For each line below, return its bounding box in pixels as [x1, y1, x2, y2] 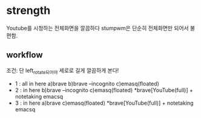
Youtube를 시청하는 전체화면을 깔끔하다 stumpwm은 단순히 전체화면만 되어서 [6, 24, 189, 31]
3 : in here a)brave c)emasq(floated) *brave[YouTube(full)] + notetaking [15, 99, 194, 107]
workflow [6, 50, 43, 61]
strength [6, 4, 51, 18]
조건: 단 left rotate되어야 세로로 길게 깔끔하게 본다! [6, 67, 119, 76]
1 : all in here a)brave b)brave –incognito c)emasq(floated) [15, 80, 159, 87]
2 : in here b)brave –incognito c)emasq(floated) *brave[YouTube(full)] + [15, 86, 194, 94]
